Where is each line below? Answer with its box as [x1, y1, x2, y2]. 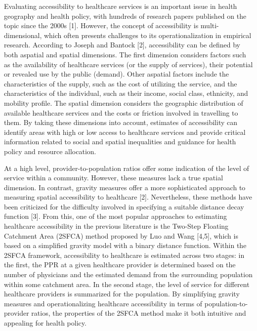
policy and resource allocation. [4, 146, 96, 156]
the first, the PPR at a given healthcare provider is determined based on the [4, 259, 236, 270]
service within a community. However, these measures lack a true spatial [4, 172, 223, 183]
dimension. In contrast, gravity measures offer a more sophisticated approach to [4, 182, 246, 192]
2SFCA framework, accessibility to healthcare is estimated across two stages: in [4, 249, 245, 260]
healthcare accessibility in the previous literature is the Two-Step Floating [4, 221, 229, 231]
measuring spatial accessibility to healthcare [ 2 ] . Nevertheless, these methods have [4, 192, 252, 202]
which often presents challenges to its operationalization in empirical [43, 30, 252, 40]
